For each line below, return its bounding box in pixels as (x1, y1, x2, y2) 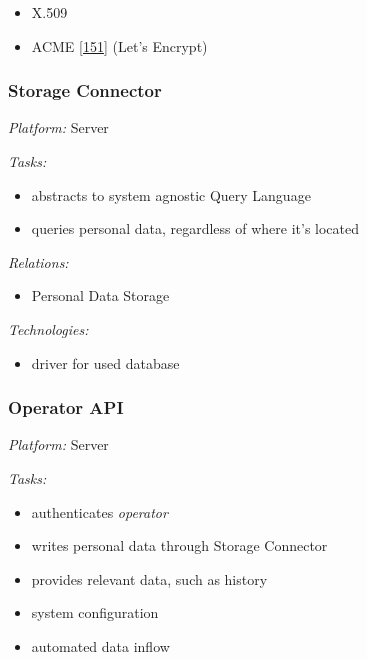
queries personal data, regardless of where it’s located (31, 218, 360, 239)
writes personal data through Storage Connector (31, 535, 328, 556)
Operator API (8, 395, 124, 420)
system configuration (31, 602, 159, 623)
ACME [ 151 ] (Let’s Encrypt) (31, 35, 208, 56)
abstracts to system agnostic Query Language (31, 184, 311, 205)
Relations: (8, 251, 69, 272)
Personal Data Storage (31, 285, 170, 306)
